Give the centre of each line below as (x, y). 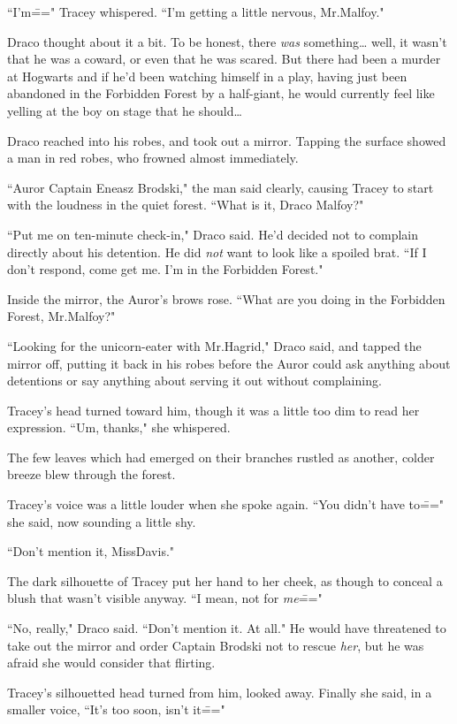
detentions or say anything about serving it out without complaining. (194, 381)
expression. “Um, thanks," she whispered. (119, 427)
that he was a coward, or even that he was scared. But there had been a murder (224, 59)
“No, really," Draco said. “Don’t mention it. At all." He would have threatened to (227, 628)
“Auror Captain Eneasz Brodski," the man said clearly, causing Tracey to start (221, 187)
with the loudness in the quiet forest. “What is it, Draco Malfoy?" (186, 205)
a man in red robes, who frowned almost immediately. (153, 158)
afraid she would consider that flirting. (111, 663)
